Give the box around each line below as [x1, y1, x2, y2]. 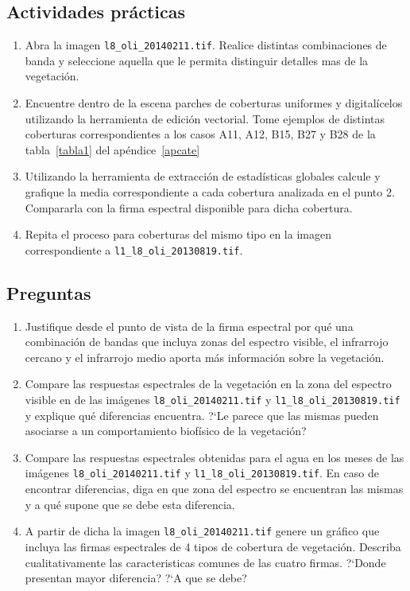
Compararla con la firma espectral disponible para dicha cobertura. [25, 199, 353, 216]
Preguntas [6, 280, 91, 305]
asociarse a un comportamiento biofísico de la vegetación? [25, 422, 307, 439]
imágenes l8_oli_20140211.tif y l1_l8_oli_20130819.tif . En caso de [25, 465, 379, 481]
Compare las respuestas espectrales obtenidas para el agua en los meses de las [25, 449, 404, 465]
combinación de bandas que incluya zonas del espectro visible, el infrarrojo [25, 333, 389, 350]
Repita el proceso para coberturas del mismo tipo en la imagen [25, 226, 331, 243]
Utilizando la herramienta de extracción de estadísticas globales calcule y [25, 168, 381, 185]
